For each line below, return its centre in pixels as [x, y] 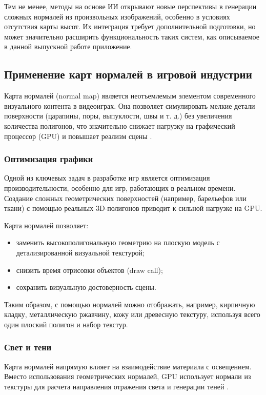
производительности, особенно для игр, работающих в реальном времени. [120, 187]
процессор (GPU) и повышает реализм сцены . [78, 136]
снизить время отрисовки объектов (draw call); [89, 270]
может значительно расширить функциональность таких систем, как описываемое [132, 36]
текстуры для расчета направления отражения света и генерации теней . [117, 386]
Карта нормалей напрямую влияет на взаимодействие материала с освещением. [128, 366]
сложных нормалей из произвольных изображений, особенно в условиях [117, 16]
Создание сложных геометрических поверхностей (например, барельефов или [126, 198]
